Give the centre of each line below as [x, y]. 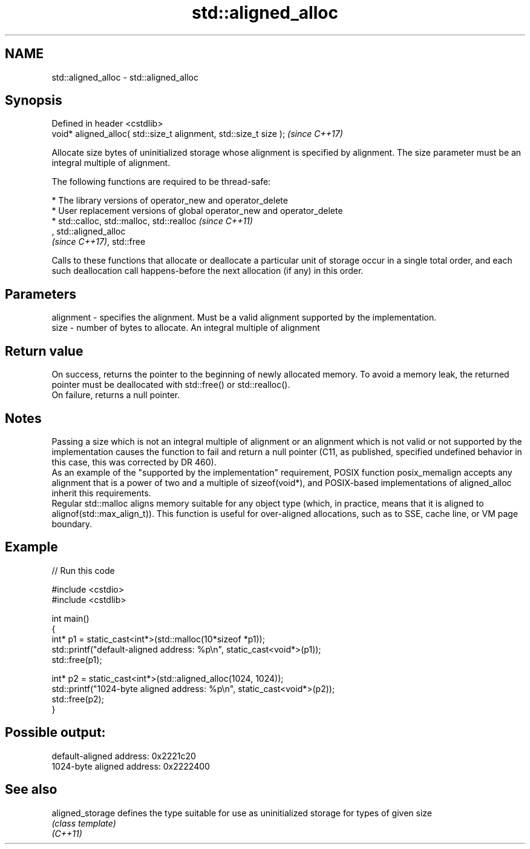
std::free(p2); [78, 699]
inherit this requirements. [101, 493]
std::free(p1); [77, 659]
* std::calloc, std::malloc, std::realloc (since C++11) [152, 221]
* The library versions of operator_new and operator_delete [170, 201]
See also [31, 790]
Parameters [41, 294]
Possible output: [55, 733]
